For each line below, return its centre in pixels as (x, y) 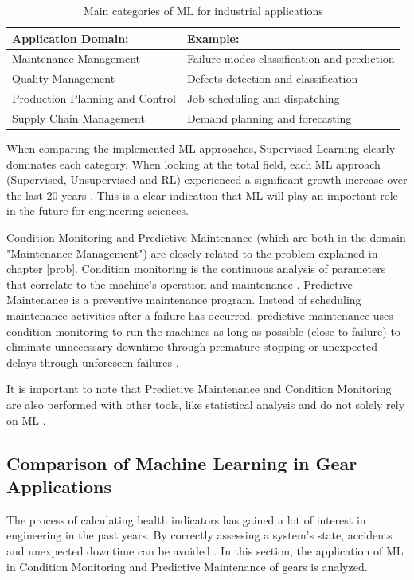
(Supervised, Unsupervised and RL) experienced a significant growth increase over (207, 179)
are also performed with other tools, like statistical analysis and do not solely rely (206, 404)
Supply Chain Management (78, 117)
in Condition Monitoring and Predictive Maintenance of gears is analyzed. (187, 566)
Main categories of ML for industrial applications (203, 10)
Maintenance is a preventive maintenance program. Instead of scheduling (184, 300)
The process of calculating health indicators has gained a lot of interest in (186, 519)
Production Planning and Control (94, 98)
